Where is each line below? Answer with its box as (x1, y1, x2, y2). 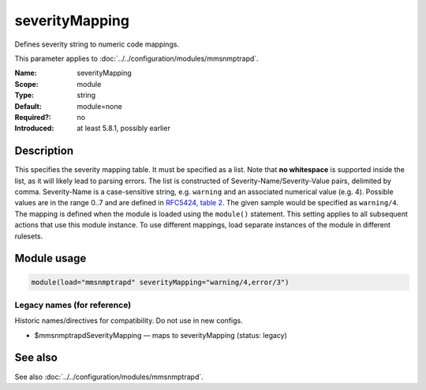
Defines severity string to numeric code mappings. (14, 39, 180, 49)
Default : (14, 101, 43, 111)
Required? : (14, 112, 51, 122)
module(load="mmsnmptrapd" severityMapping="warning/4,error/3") (31, 277, 290, 287)
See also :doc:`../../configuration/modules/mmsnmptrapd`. (14, 372, 204, 381)
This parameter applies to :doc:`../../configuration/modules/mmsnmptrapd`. (14, 54, 260, 63)
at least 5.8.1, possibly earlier (77, 123, 171, 133)
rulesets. (14, 231, 43, 241)
